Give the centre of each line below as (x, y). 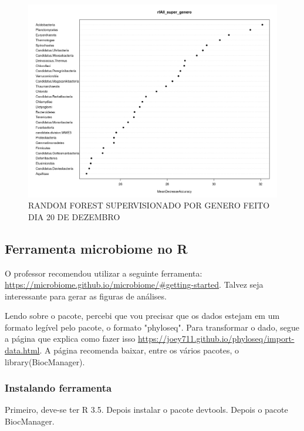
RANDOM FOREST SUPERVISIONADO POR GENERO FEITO (149, 205)
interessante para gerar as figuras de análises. (86, 296)
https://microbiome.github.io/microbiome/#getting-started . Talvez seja (134, 284)
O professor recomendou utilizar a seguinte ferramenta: (104, 273)
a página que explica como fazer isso (70, 339)
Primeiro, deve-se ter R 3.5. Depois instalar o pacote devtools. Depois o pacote (146, 410)
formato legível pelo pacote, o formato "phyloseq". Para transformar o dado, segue (152, 327)
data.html (22, 350)
